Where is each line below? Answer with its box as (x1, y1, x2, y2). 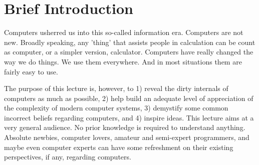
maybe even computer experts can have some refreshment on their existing (4, 141, 233, 152)
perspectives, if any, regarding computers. (4, 151, 131, 162)
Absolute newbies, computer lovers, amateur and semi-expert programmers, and (4, 132, 249, 142)
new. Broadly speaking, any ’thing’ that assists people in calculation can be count (4, 36, 255, 47)
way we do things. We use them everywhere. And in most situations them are (4, 56, 242, 66)
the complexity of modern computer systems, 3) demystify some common (4, 102, 228, 113)
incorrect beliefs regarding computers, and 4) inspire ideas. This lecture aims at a (4, 112, 254, 122)
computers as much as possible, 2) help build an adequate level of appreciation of (4, 92, 253, 103)
